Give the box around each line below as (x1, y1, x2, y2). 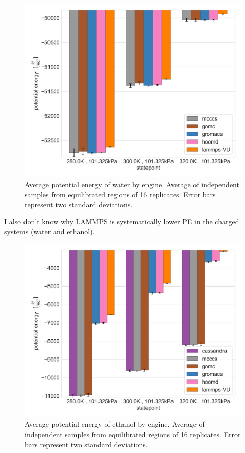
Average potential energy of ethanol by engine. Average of (24, 419, 205, 430)
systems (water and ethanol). (4, 226, 95, 237)
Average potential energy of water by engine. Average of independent (24, 179, 239, 189)
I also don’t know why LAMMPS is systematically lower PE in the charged (4, 216, 239, 227)
